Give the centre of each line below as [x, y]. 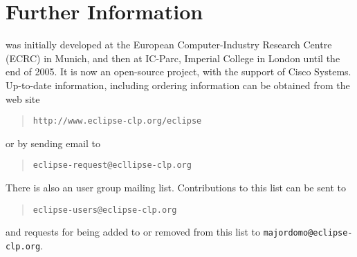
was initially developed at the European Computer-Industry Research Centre [169, 45]
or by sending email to [53, 143]
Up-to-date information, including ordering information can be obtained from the [178, 85]
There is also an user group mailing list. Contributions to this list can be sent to [176, 187]
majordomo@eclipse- [308, 233]
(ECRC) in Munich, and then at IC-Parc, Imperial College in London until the [173, 58]
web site [23, 98]
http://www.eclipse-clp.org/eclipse [117, 121]
